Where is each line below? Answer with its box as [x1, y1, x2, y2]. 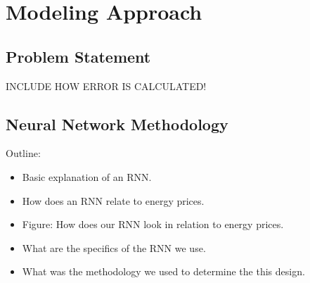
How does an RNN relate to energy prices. [22, 193, 205, 208]
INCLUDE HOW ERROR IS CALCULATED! [6, 78, 207, 93]
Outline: [6, 146, 41, 161]
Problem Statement [6, 45, 151, 67]
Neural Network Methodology [6, 113, 228, 134]
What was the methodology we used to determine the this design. [22, 264, 305, 279]
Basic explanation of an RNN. [22, 169, 152, 184]
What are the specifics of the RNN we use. [22, 240, 206, 255]
